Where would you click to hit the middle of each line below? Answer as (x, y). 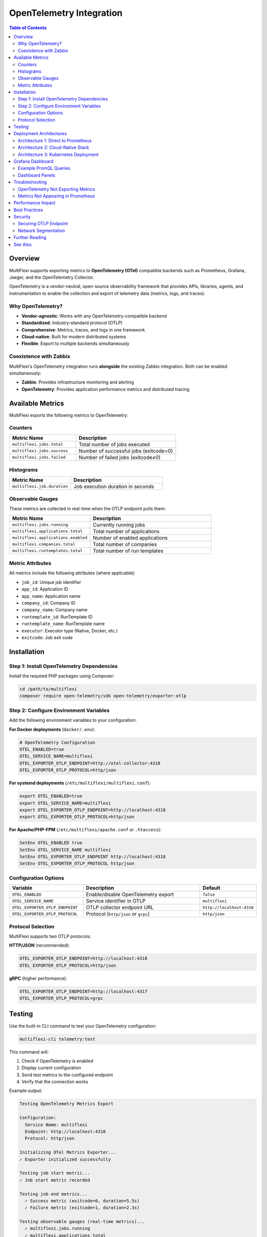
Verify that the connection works (55, 1082)
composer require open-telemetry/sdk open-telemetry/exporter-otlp (103, 696)
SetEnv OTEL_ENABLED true (51, 843)
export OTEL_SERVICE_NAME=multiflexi (65, 803)
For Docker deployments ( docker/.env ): (52, 729)
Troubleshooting (30, 182)
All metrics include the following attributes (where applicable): (72, 573)
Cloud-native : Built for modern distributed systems (74, 337)
